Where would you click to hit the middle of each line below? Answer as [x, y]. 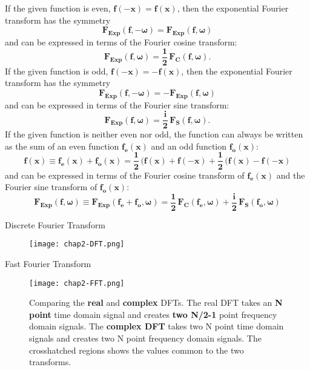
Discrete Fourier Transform [55, 224]
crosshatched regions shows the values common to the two [137, 350]
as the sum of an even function [62, 146]
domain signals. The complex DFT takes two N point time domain [157, 326]
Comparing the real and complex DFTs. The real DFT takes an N [156, 302]
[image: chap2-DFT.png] [77, 244]
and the [291, 175]
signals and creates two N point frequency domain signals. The [145, 338]
